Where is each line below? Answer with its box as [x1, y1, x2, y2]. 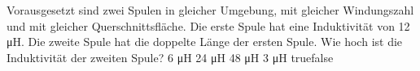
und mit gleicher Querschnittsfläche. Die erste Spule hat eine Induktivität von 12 [7, 17, 410, 34]
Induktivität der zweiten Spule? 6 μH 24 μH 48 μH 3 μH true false [7, 48, 334, 65]
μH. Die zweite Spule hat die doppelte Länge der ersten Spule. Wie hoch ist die [7, 33, 403, 50]
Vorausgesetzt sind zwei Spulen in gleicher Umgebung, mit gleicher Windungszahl [7, 2, 414, 18]
